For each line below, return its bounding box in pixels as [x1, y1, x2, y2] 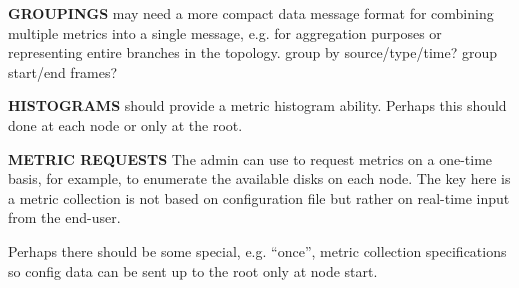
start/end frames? [8, 61, 118, 82]
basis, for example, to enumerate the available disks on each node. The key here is [8, 168, 511, 189]
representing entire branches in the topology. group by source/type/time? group [8, 42, 497, 63]
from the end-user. [8, 207, 121, 228]
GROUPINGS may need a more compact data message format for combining [8, 3, 494, 23]
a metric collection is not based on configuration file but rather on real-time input [8, 187, 510, 208]
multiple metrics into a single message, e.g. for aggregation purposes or [8, 22, 442, 43]
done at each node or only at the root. [8, 114, 243, 135]
